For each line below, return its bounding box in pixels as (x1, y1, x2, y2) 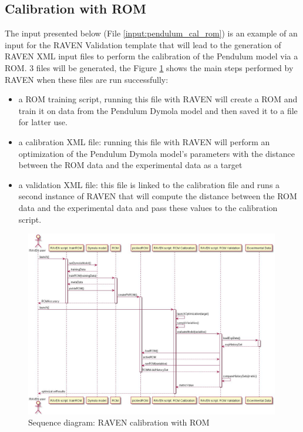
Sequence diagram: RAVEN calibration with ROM (28, 416, 210, 428)
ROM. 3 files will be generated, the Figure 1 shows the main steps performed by (5, 61, 294, 73)
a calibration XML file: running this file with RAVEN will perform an (18, 135, 270, 148)
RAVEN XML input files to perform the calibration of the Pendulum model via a (5, 50, 298, 62)
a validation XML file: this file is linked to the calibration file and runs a (18, 178, 280, 190)
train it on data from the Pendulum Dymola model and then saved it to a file (18, 104, 298, 116)
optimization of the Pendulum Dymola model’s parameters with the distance (18, 147, 295, 159)
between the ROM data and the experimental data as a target (18, 159, 243, 171)
